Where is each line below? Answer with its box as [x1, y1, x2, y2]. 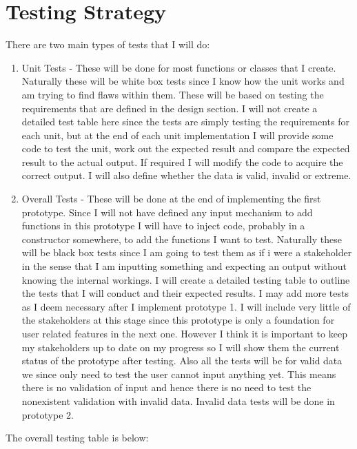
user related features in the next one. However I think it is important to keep [21, 326, 347, 340]
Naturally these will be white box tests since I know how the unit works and [21, 74, 345, 88]
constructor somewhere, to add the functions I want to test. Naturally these [21, 231, 342, 246]
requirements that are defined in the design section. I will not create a [21, 101, 318, 115]
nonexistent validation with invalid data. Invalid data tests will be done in [21, 393, 335, 408]
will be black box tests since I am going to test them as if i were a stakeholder [21, 245, 352, 260]
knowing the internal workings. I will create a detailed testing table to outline [21, 272, 350, 286]
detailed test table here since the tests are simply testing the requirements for [21, 114, 349, 129]
